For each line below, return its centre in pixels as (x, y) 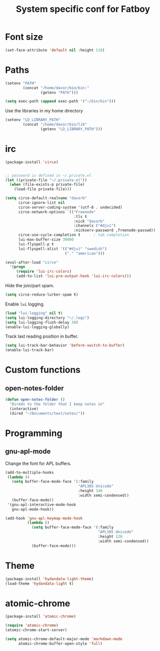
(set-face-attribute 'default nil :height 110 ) (55, 50)
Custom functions (43, 370)
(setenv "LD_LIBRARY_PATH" (33, 120)
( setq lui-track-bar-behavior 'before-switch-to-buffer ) (65, 346)
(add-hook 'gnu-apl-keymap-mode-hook (44, 518)
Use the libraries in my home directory (44, 111)
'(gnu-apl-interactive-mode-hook (42, 504)
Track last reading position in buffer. (42, 336)
